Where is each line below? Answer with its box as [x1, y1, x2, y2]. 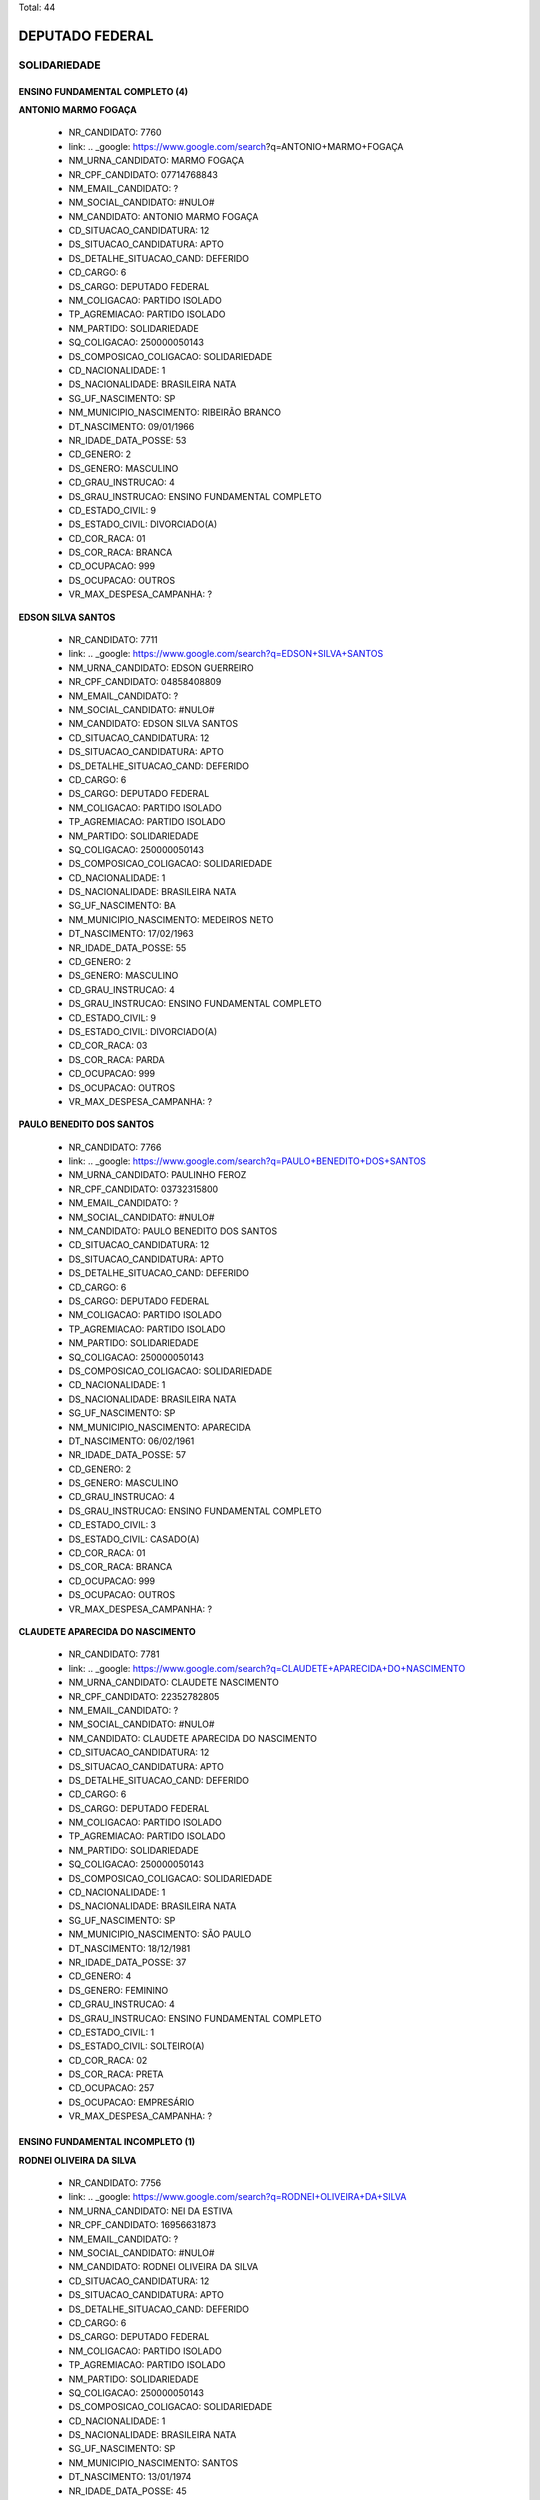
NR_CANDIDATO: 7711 [68, 634, 159, 646]
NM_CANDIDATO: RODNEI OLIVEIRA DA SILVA [68, 2261, 259, 2273]
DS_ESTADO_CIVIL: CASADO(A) [68, 1533, 200, 1545]
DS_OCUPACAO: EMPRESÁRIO [68, 2096, 195, 2108]
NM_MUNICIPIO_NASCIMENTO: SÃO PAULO [68, 1928, 252, 1940]
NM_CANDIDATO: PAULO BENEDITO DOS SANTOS [68, 1225, 278, 1237]
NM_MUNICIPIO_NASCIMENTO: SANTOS [68, 2456, 239, 2469]
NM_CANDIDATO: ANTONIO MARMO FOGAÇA [68, 210, 259, 222]
